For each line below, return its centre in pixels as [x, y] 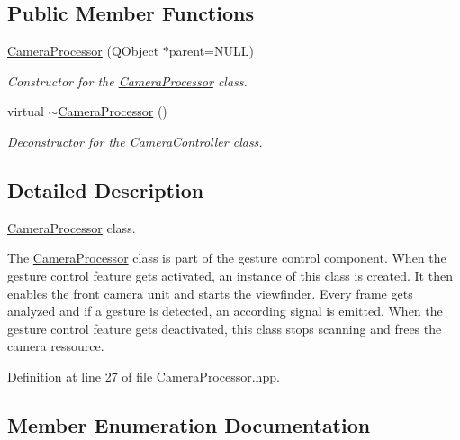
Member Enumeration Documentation [189, 424]
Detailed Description [106, 189]
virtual [26, 111]
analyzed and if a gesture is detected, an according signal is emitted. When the [225, 311]
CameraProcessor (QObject [83, 51]
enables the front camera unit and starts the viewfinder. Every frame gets [210, 293]
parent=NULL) [211, 51]
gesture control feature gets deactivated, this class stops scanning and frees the [225, 328]
